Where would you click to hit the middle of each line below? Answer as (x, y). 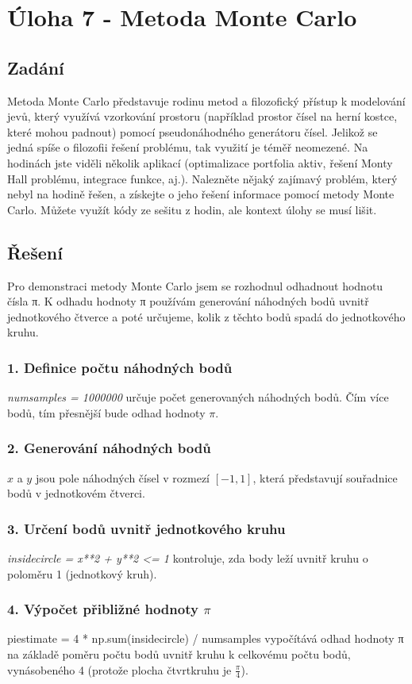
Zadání (36, 67)
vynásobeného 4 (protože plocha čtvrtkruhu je (119, 669)
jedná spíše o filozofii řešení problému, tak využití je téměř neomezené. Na (188, 147)
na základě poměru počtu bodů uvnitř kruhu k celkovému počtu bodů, (179, 653)
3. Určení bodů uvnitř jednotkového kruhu (146, 528)
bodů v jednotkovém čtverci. (76, 493)
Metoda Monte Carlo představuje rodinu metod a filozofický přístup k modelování (206, 100)
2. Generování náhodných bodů (109, 448)
